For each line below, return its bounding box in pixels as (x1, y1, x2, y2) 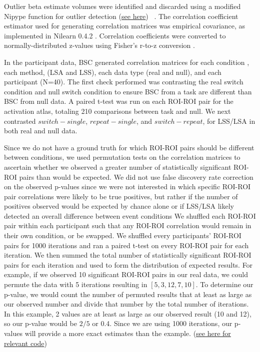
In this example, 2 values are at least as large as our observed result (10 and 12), (4, 308, 251, 319)
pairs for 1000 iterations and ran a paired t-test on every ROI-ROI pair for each (4, 240, 249, 250)
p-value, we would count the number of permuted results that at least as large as (4, 289, 252, 299)
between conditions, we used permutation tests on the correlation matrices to (4, 152, 240, 162)
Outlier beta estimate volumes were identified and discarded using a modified (4, 1, 241, 11)
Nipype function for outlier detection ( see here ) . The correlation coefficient (4, 10, 238, 21)
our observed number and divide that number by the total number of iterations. (4, 299, 249, 309)
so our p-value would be (4, 318, 77, 329)
